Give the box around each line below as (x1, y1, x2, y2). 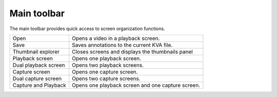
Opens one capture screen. (72, 68, 138, 75)
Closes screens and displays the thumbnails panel (72, 48, 193, 55)
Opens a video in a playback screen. (72, 35, 160, 42)
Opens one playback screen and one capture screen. (72, 82, 200, 89)
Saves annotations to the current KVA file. (72, 41, 173, 48)
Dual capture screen (12, 75, 62, 82)
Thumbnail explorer (12, 48, 60, 55)
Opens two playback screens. (72, 61, 144, 68)
